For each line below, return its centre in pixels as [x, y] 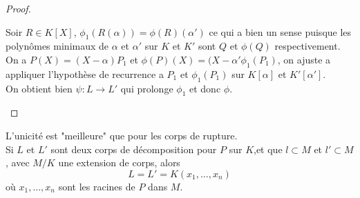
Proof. [18, 8]
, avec [18, 162]
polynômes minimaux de [57, 46]
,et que [268, 149]
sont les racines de [97, 186]
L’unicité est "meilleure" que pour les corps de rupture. [122, 135]
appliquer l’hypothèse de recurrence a [85, 73]
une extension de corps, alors [119, 162]
